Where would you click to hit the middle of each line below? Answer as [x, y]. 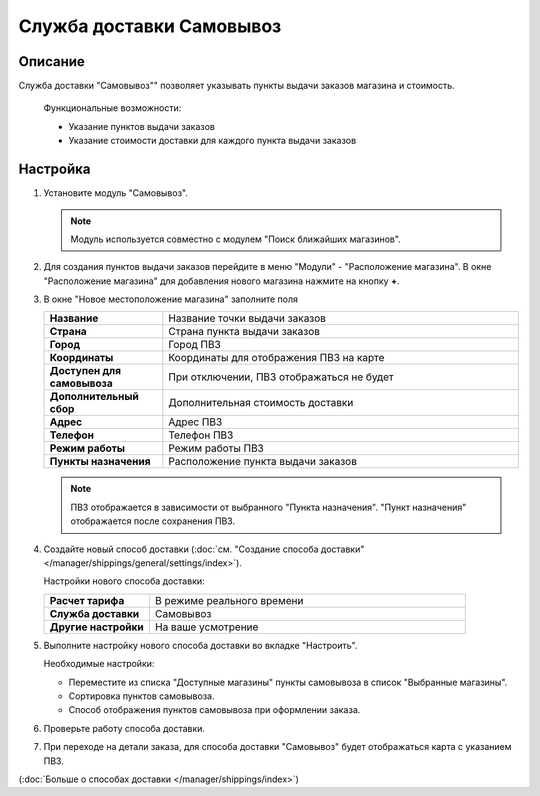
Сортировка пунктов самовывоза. [141, 696]
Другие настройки [96, 627]
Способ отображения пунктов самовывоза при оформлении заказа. [214, 710]
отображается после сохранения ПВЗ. [152, 521]
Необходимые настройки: [99, 664]
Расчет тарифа [87, 600]
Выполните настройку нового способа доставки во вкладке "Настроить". [201, 645]
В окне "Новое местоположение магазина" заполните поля [171, 299]
